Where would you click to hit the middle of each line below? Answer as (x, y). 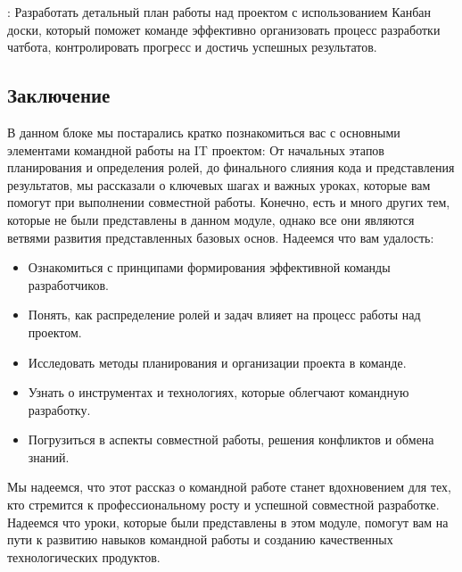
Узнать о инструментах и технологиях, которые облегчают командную (219, 392)
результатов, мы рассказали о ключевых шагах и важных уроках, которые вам (219, 184)
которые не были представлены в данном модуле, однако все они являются (211, 219)
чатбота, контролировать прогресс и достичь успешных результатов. (192, 47)
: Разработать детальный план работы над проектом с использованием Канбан (219, 12)
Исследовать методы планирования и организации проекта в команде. (217, 362)
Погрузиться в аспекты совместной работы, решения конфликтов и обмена (231, 439)
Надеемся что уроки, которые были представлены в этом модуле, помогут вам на (228, 522)
